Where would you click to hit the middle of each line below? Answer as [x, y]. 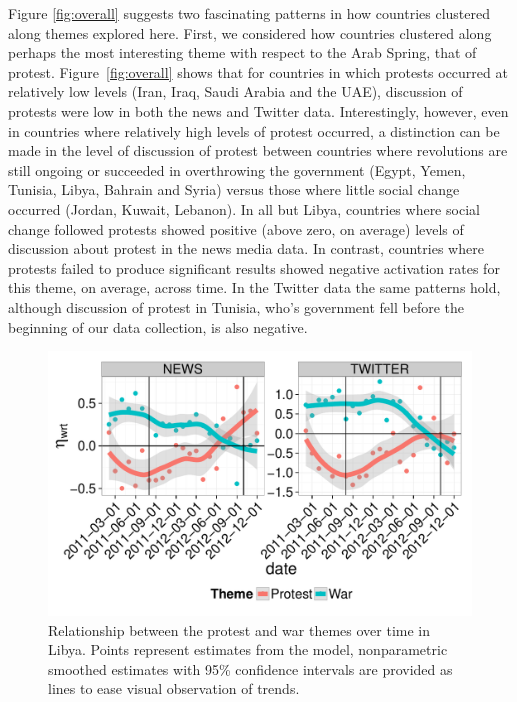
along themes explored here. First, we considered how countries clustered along [250, 32]
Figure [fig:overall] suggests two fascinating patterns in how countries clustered [249, 13]
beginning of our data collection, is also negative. [158, 326]
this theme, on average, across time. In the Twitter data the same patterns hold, [254, 287]
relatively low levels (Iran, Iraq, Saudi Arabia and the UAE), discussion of [235, 91]
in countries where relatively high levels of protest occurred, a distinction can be [254, 130]
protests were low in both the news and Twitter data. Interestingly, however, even [258, 110]
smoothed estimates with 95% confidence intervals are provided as [250, 668]
